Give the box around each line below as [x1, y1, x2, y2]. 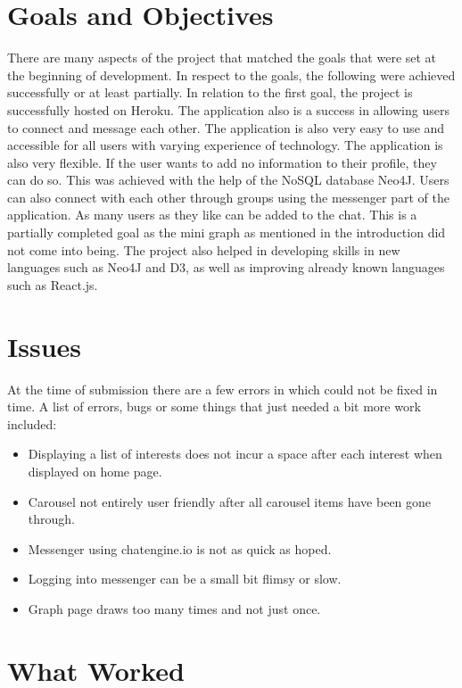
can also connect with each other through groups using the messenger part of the [7, 187, 450, 206]
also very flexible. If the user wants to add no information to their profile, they [7, 153, 437, 171]
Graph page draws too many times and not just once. [28, 599, 321, 618]
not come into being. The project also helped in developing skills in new [7, 240, 400, 259]
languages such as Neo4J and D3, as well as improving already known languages [7, 258, 445, 277]
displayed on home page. [28, 461, 162, 480]
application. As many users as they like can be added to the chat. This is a [7, 205, 417, 224]
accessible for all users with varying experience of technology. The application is [7, 136, 443, 154]
